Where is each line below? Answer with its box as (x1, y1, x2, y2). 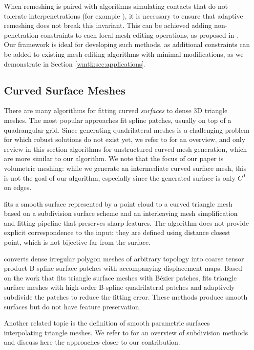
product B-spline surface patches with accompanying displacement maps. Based (4, 263, 242, 273)
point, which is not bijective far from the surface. (4, 237, 151, 247)
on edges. (4, 182, 32, 192)
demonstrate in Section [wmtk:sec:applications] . (4, 58, 146, 69)
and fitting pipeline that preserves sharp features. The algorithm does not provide (4, 217, 249, 228)
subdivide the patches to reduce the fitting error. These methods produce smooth (4, 292, 248, 302)
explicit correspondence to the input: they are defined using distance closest (4, 227, 231, 237)
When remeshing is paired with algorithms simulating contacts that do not (4, 1, 228, 11)
